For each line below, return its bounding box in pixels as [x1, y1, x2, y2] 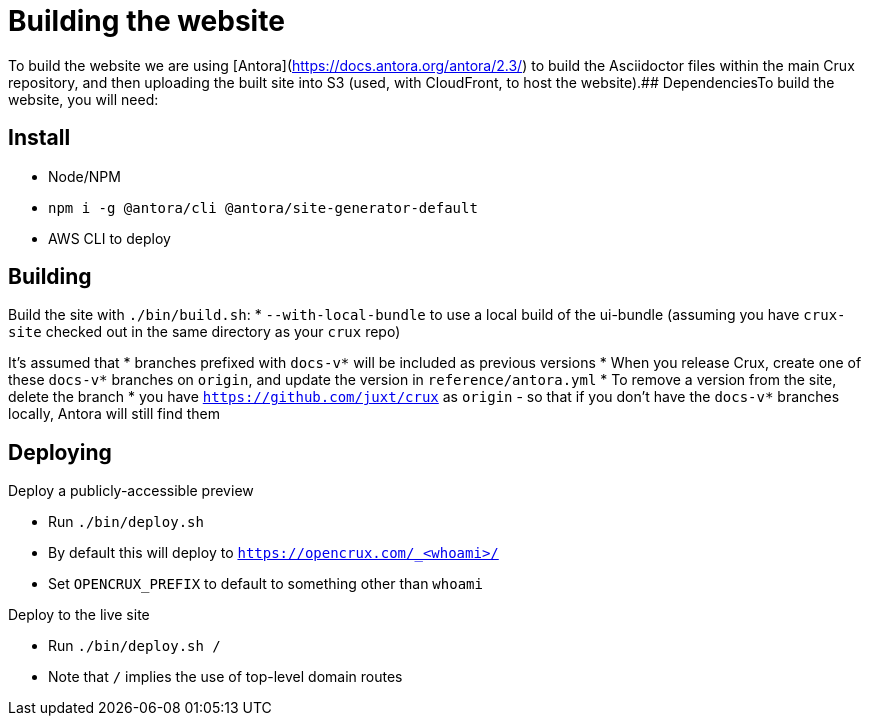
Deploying [8, 439, 112, 465]
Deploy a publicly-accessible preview [8, 482, 254, 500]
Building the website [8, 4, 285, 38]
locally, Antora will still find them [8, 405, 220, 423]
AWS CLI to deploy [48, 229, 171, 247]
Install [8, 125, 71, 151]
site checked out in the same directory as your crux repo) [8, 323, 401, 341]
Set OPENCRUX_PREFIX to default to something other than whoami [48, 575, 483, 593]
